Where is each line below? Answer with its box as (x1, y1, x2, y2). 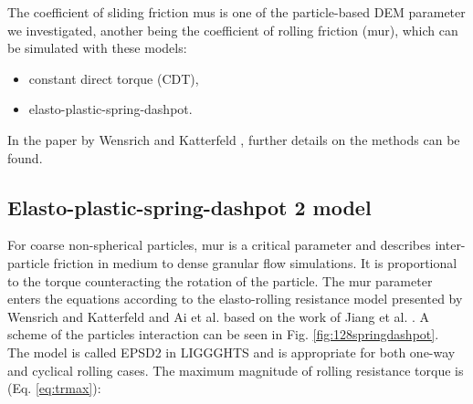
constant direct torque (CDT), (28, 68, 199, 88)
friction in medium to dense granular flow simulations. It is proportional (53, 253, 457, 272)
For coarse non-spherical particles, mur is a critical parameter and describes (7, 235, 431, 254)
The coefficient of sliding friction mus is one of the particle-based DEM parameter (7, 3, 466, 21)
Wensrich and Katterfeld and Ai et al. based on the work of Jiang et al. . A (7, 306, 430, 326)
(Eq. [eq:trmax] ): (7, 378, 101, 398)
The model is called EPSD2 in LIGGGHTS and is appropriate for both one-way (7, 342, 456, 361)
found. (7, 148, 43, 167)
